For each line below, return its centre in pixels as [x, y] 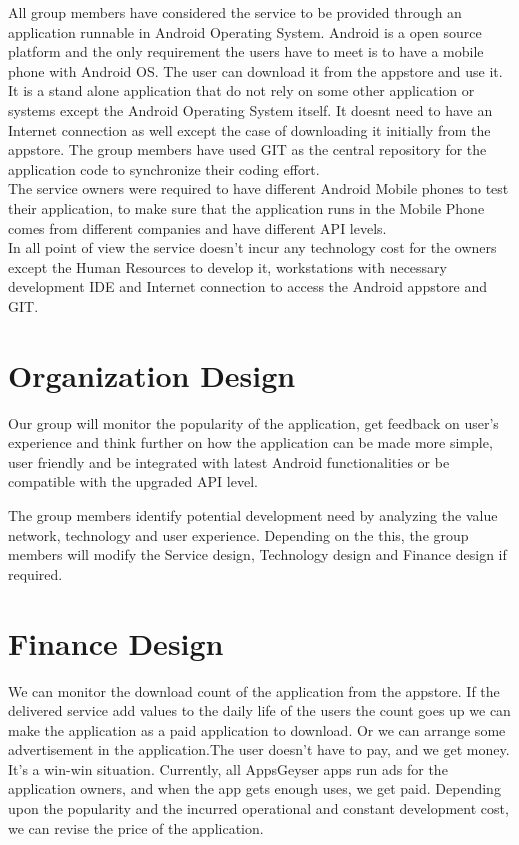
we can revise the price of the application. [136, 827]
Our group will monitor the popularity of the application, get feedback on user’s [253, 422]
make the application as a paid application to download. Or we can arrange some [257, 729]
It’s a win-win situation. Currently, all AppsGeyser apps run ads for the [228, 768]
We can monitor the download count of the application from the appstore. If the [254, 690]
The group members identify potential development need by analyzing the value [253, 515]
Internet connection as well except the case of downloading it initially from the [249, 129]
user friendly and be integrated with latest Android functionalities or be [229, 461]
